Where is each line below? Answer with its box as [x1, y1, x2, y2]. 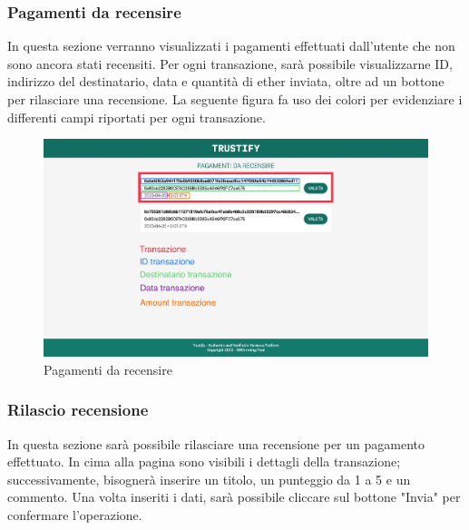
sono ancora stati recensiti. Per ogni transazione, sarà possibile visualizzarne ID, [7, 54, 453, 73]
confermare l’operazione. [7, 505, 142, 524]
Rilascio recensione [7, 398, 149, 421]
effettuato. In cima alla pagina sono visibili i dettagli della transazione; [7, 452, 401, 471]
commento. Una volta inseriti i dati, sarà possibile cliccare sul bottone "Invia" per [7, 487, 461, 506]
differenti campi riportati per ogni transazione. [7, 107, 266, 126]
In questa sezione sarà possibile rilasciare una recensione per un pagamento [7, 434, 425, 453]
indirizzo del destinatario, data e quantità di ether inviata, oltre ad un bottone [7, 72, 445, 91]
